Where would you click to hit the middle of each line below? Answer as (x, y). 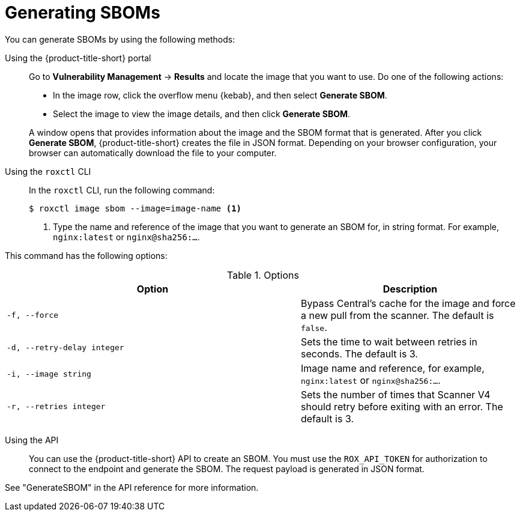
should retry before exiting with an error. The (402, 406)
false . (314, 327)
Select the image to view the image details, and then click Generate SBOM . (202, 114)
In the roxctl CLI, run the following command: (122, 190)
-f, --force (33, 315)
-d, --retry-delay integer (65, 348)
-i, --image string (49, 374)
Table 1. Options (263, 275)
